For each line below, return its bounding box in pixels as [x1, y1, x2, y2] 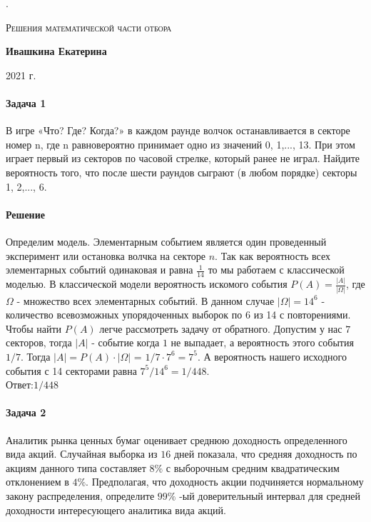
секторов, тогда [6, 335, 72, 350]
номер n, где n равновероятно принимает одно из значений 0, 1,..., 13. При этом [6, 136, 355, 151]
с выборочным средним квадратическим [166, 460, 340, 475]
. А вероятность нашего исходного [197, 348, 347, 363]
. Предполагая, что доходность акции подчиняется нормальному [86, 474, 364, 489]
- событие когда [91, 335, 160, 350]
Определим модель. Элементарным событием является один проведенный [6, 234, 327, 249]
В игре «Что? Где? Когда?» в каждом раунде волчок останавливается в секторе [6, 123, 350, 138]
